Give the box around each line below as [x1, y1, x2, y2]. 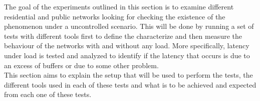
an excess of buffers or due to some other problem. [4, 60, 159, 70]
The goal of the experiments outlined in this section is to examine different [4, 1, 234, 11]
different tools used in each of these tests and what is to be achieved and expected [4, 79, 256, 90]
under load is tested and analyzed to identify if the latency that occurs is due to [4, 50, 250, 60]
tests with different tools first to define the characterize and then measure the [4, 30, 242, 41]
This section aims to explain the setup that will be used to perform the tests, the [4, 70, 253, 80]
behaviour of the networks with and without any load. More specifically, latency [4, 40, 249, 51]
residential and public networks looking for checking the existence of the [4, 11, 225, 21]
